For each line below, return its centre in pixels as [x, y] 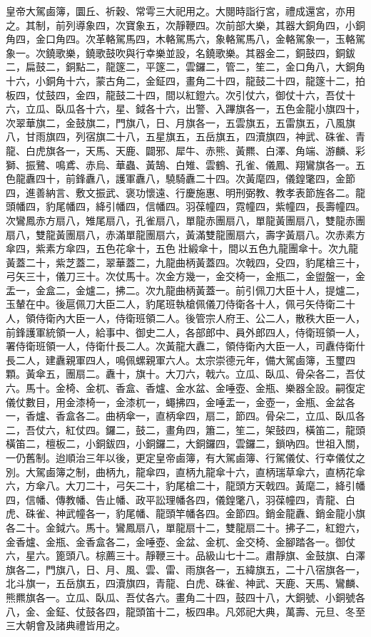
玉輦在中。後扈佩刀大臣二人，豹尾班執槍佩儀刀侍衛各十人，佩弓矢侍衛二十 [181, 304]
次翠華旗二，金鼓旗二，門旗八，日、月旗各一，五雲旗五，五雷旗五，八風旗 [181, 122]
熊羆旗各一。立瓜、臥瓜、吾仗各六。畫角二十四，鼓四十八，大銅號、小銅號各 [185, 597]
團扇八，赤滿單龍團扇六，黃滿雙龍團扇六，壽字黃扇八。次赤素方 [215, 234]
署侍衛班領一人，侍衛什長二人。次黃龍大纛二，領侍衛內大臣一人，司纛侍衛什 [185, 346]
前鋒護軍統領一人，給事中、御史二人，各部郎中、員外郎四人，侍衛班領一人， [185, 332]
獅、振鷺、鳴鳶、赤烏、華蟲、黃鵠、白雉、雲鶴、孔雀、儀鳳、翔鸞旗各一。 [181, 164]
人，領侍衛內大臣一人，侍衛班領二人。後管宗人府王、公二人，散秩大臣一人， [185, 318]
